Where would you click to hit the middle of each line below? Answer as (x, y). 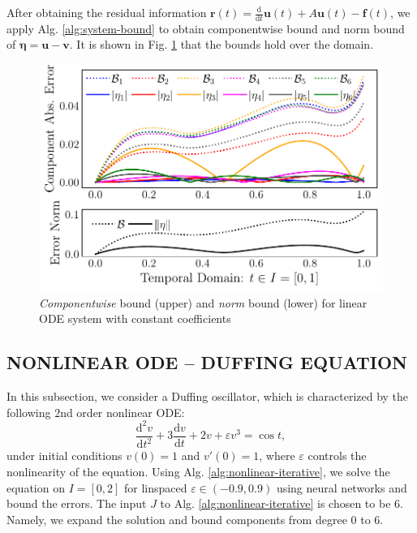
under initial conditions (64, 456)
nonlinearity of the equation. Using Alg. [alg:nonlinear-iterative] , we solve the (198, 471)
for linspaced (156, 487)
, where (277, 456)
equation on (36, 487)
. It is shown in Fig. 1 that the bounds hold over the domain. (221, 44)
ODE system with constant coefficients (135, 318)
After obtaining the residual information (107, 12)
